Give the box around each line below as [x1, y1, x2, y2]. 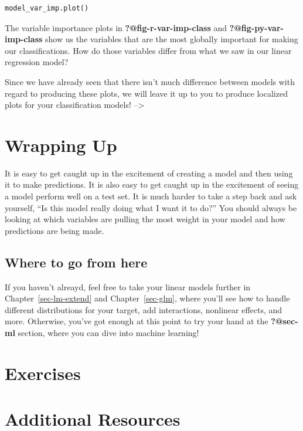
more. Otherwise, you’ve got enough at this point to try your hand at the [5, 315, 268, 327]
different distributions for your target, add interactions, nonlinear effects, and [5, 303, 282, 315]
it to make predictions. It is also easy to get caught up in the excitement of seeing [5, 178, 299, 191]
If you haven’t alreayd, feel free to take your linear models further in [5, 280, 251, 293]
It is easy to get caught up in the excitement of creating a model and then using [5, 167, 293, 179]
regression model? [5, 56, 69, 68]
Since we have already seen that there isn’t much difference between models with [5, 75, 295, 87]
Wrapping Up [5, 133, 117, 157]
